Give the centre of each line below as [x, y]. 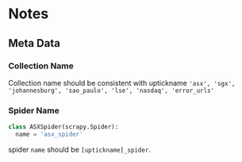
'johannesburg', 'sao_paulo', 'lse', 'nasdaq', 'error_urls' [111, 91]
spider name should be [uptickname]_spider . [79, 149]
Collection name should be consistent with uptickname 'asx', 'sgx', [122, 83]
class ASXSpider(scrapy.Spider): [63, 127]
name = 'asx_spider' [49, 135]
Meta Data [35, 43]
